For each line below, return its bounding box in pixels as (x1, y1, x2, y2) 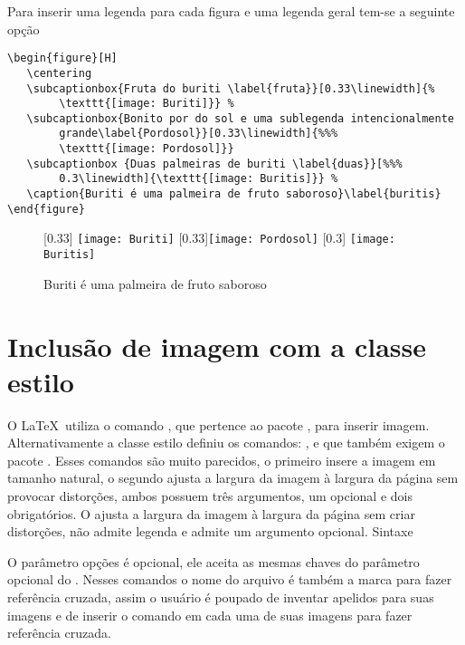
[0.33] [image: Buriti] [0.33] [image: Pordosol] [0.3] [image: (43, 228, 395, 247)
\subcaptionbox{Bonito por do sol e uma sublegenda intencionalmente (26, 111, 454, 125)
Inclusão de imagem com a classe (7, 327, 427, 364)
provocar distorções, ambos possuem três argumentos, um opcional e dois (7, 486, 413, 505)
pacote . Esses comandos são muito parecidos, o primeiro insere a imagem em (7, 450, 436, 469)
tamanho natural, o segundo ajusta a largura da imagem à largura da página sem (7, 468, 459, 487)
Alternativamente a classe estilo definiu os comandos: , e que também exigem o (7, 433, 445, 452)
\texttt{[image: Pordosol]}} (59, 142, 234, 156)
